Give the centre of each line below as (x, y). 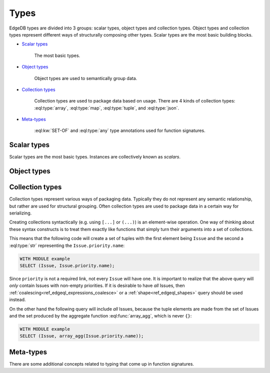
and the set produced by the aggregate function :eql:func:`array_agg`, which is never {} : (100, 315)
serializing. (20, 213)
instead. (17, 299)
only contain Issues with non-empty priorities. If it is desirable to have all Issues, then (97, 285)
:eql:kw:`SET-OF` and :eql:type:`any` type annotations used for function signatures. (120, 130)
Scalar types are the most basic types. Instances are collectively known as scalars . (95, 157)
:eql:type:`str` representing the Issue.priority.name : (67, 245)
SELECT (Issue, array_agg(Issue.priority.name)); (82, 336)
